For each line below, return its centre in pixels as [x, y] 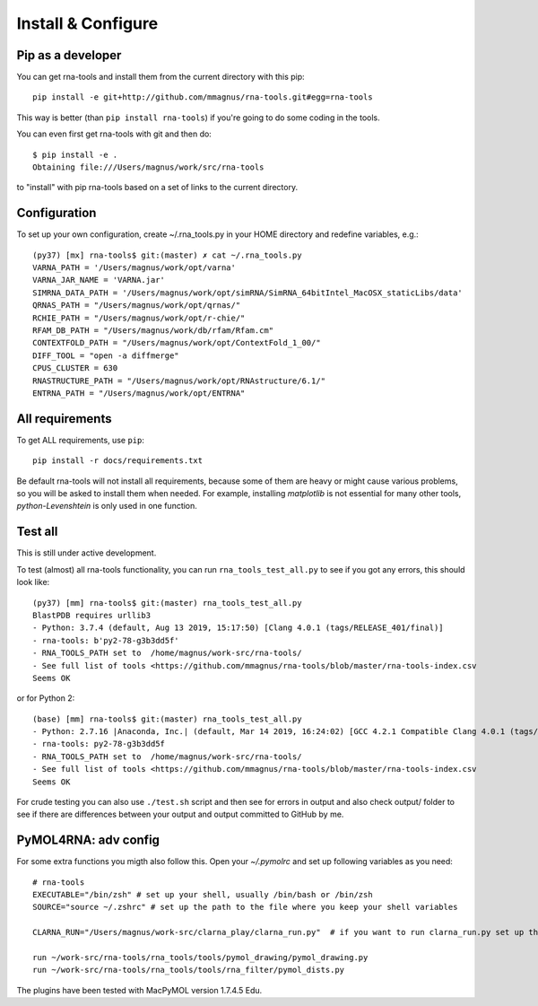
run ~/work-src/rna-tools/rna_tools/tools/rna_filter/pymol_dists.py [189, 970]
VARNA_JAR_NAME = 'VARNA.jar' [99, 280]
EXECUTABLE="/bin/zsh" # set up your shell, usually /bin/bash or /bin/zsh [203, 895]
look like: [33, 582]
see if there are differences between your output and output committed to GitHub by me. [180, 814]
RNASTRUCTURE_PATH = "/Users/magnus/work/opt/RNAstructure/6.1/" [179, 381]
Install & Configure [87, 23]
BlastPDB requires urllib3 [92, 615]
